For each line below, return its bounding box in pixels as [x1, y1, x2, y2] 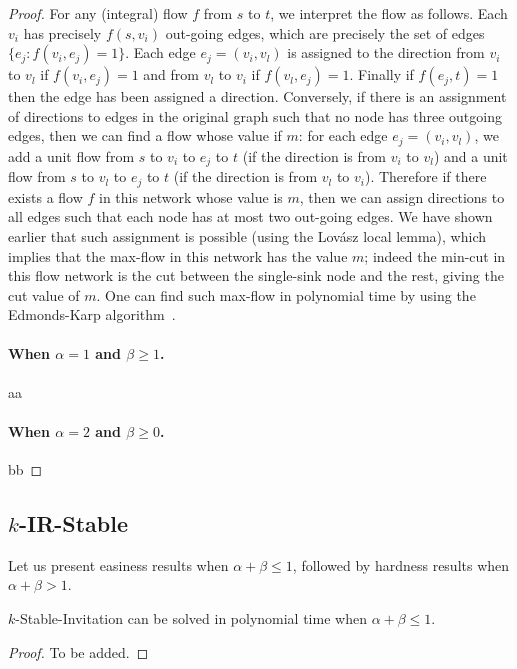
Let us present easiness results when [8, 554, 229, 575]
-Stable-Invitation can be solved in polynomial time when [15, 608, 367, 629]
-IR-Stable [18, 508, 129, 539]
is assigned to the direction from [287, 42, 485, 63]
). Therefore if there [364, 166, 487, 187]
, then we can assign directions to [299, 186, 505, 207]
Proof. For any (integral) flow [8, 3, 188, 23]
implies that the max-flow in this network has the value [8, 245, 348, 266]
